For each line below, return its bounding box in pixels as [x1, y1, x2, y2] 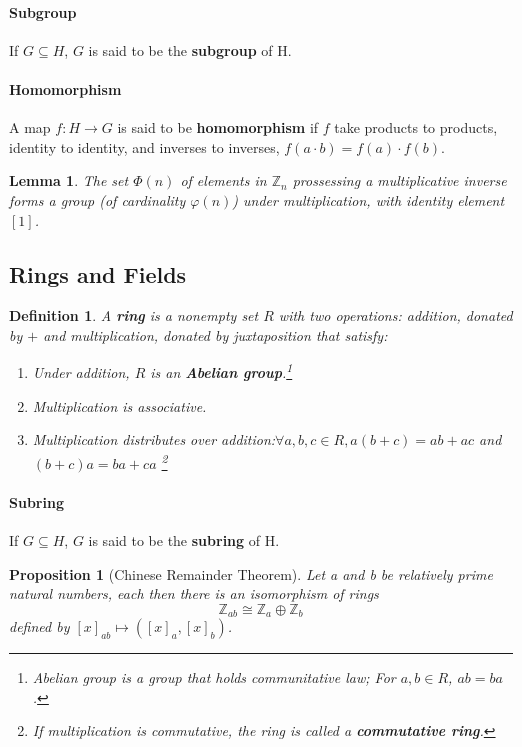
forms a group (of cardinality [9, 189, 186, 210]
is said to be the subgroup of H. [88, 39, 292, 60]
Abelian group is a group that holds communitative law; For [32, 667, 396, 688]
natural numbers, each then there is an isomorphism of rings [9, 583, 379, 604]
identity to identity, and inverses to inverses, [9, 136, 280, 157]
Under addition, [32, 362, 130, 383]
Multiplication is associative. [32, 395, 207, 416]
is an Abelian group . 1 [150, 359, 293, 383]
